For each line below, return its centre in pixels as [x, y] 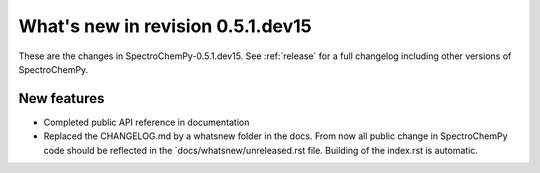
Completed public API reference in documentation [146, 122]
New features [61, 98]
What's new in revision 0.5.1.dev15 [165, 26]
